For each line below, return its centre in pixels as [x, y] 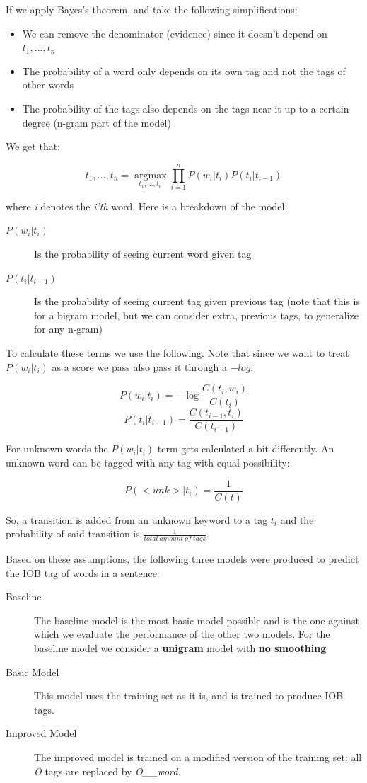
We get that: [33, 146]
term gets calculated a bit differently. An [246, 448]
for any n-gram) [68, 329]
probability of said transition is [73, 533]
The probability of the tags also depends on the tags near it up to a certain [186, 108]
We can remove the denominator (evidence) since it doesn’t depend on [175, 33]
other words [48, 85]
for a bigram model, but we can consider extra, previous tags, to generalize [196, 315]
